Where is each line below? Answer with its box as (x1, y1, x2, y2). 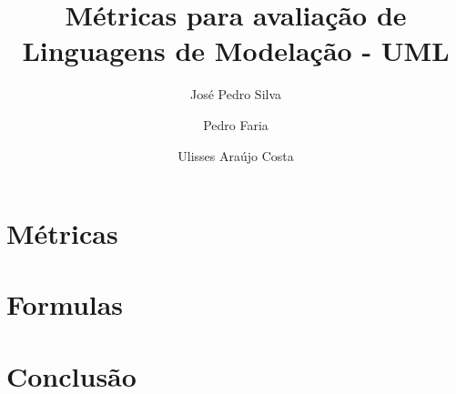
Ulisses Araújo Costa (177, 146, 294, 165)
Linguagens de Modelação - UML (22, 32, 450, 69)
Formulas (6, 286, 124, 323)
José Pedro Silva (189, 85, 282, 104)
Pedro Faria (203, 115, 269, 134)
